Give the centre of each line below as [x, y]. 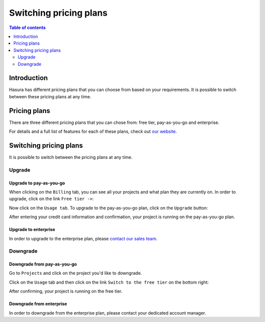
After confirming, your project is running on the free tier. [66, 291]
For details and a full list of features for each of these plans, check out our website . [93, 132]
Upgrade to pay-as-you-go [37, 183]
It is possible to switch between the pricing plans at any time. [71, 157]
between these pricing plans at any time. [50, 96]
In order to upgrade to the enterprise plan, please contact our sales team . [83, 238]
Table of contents [27, 28]
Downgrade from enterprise [38, 304]
